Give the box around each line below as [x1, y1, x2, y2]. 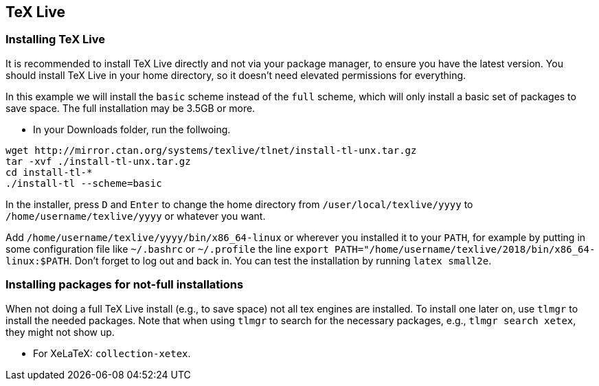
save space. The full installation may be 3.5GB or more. [5, 102, 256, 114]
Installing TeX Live [5, 32, 106, 47]
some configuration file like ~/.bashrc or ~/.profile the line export [5, 242, 329, 255]
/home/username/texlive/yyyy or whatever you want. [5, 209, 266, 222]
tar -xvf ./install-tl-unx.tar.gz [5, 155, 191, 167]
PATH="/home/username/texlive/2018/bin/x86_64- [335, 243, 596, 255]
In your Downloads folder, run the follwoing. [33, 123, 231, 135]
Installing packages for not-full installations [5, 277, 244, 292]
